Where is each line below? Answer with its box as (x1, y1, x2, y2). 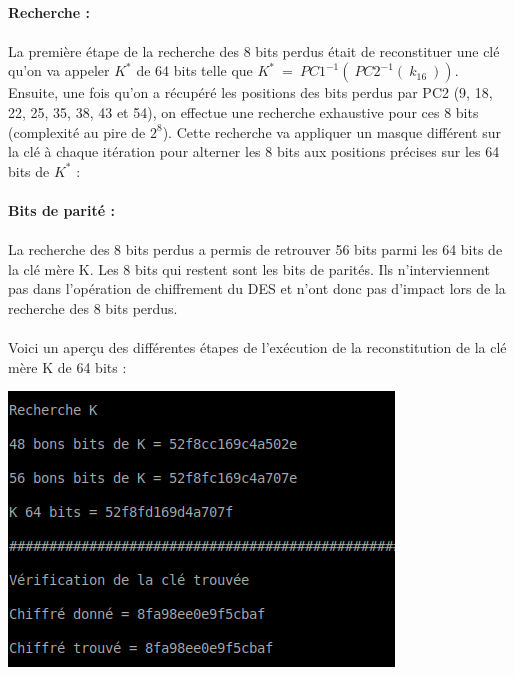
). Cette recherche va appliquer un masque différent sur (162, 121, 501, 142)
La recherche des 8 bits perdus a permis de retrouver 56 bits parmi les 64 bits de (8, 239, 503, 260)
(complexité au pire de (8, 121, 146, 142)
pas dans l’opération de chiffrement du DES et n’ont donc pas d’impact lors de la (8, 278, 506, 299)
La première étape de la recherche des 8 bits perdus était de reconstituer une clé (8, 40, 500, 61)
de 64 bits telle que (136, 60, 253, 81)
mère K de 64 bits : (8, 356, 127, 377)
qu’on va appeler (8, 60, 110, 81)
